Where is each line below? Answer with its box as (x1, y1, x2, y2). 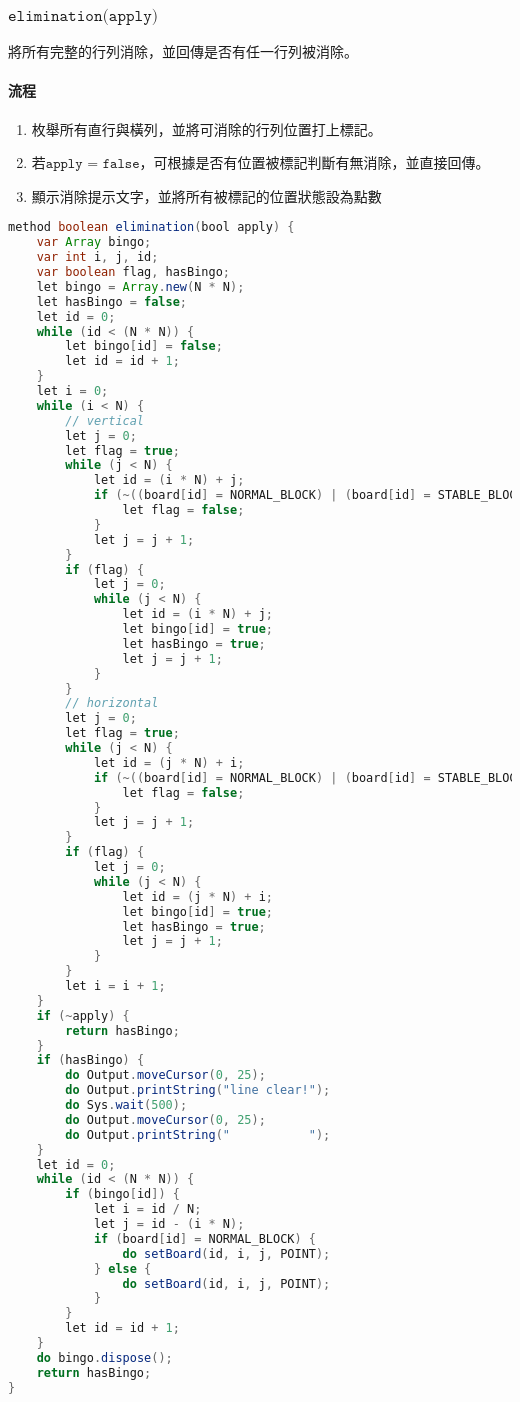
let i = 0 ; (36, 384, 109, 399)
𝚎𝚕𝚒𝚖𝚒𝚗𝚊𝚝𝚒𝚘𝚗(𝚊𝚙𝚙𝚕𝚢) (8, 7, 159, 24)
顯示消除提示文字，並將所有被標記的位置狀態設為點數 (31, 185, 382, 206)
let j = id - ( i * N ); (93, 1217, 245, 1232)
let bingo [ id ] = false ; (65, 339, 223, 354)
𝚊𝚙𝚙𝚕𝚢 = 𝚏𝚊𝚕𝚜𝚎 (45, 157, 140, 172)
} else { (93, 1261, 152, 1276)
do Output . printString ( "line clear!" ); (65, 1083, 331, 1098)
